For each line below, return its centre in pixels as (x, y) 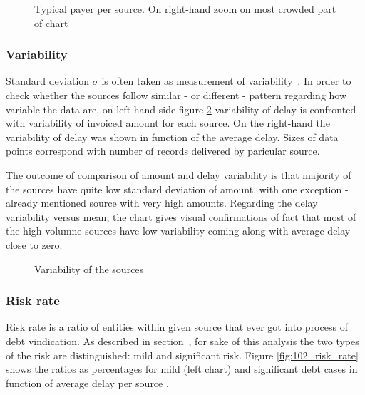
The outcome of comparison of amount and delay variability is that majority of (179, 174)
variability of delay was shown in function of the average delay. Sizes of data (172, 137)
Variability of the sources (89, 268)
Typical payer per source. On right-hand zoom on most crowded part (185, 9)
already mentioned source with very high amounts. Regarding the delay (162, 203)
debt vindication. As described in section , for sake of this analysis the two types (182, 340)
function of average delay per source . (87, 383)
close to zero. (34, 244)
